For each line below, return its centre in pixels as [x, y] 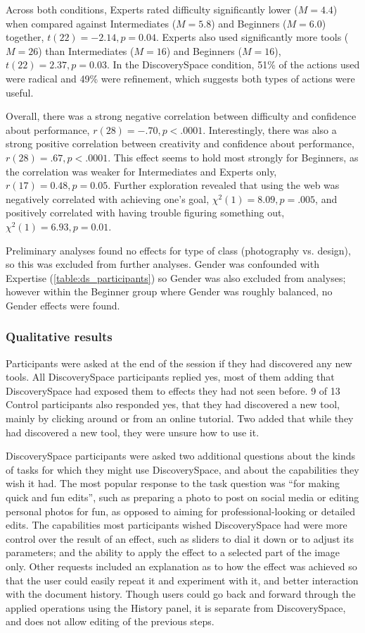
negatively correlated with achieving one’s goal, [108, 198]
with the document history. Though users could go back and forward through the [181, 594]
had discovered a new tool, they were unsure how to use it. [133, 432]
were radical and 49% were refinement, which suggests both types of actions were [180, 78]
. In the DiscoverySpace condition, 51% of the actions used [233, 64]
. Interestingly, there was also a [270, 129]
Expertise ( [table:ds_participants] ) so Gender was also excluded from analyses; [176, 277]
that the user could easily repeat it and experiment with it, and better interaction [182, 580]
